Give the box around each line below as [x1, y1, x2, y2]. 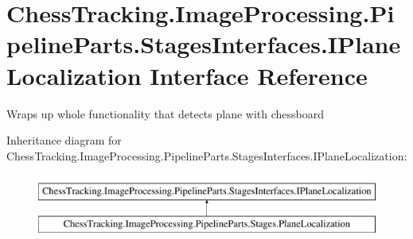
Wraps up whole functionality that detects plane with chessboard [6, 105, 325, 121]
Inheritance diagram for [6, 132, 122, 148]
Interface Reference [150, 59, 368, 91]
